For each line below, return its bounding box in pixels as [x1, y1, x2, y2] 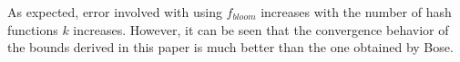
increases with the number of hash [261, 3, 452, 21]
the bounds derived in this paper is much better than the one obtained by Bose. [7, 38, 454, 57]
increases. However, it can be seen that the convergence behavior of [73, 20, 449, 39]
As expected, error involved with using [7, 3, 222, 21]
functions [7, 20, 58, 39]
